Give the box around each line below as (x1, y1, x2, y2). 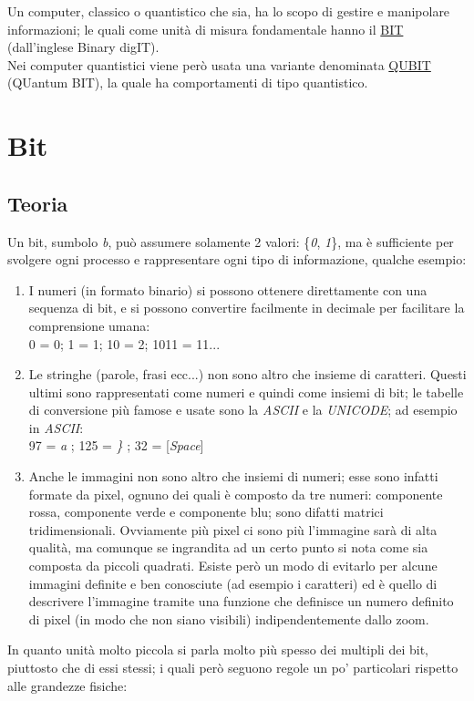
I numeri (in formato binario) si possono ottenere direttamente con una (28, 280, 428, 299)
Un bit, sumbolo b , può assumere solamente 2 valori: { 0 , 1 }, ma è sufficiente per (7, 232, 454, 251)
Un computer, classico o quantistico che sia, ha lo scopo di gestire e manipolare (7, 2, 450, 20)
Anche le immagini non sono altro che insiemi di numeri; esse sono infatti (28, 467, 438, 486)
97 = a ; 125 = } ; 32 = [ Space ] (28, 436, 204, 455)
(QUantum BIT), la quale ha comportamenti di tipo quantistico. (7, 73, 368, 92)
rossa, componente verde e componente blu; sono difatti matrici (28, 502, 384, 521)
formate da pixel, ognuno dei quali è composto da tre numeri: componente (28, 484, 443, 503)
